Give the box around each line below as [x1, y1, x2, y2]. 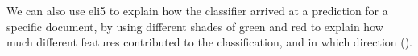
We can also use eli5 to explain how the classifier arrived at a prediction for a [6, 2, 388, 18]
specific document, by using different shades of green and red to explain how [6, 18, 383, 34]
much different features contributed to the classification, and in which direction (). [6, 34, 413, 50]
